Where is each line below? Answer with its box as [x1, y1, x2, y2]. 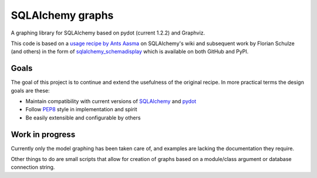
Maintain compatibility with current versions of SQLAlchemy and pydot [25, 98, 197, 105]
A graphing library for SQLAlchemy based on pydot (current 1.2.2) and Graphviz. [11, 29, 205, 36]
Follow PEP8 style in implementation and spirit [25, 106, 137, 113]
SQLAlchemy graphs [11, 9, 114, 22]
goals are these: [11, 87, 50, 94]
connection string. [11, 164, 55, 171]
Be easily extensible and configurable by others [25, 114, 141, 121]
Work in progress [11, 129, 76, 139]
